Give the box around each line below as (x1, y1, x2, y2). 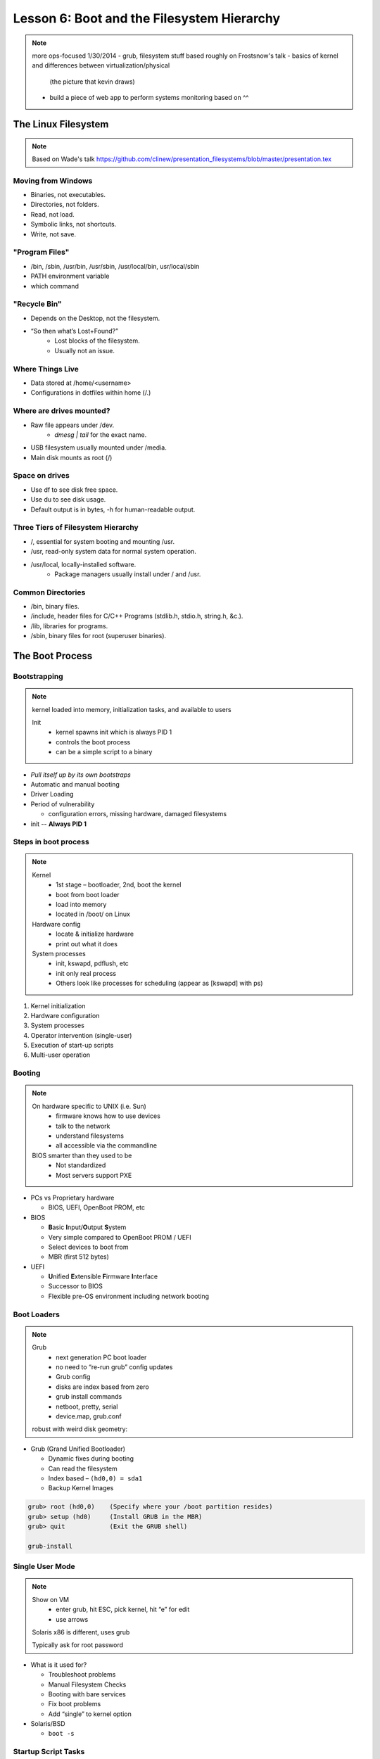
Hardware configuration (30, 1011, 100, 1020)
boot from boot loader (56, 890, 120, 898)
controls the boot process (56, 737, 131, 746)
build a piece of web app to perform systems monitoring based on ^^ (49, 94, 249, 102)
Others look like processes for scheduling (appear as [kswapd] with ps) (56, 979, 263, 988)
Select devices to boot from (48, 1243, 129, 1251)
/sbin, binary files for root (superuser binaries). (30, 632, 167, 640)
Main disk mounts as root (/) (30, 453, 113, 462)
